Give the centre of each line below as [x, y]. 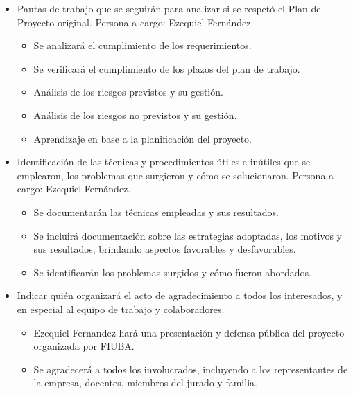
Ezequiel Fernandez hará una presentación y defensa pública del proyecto [189, 332]
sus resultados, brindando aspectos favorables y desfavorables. [165, 249]
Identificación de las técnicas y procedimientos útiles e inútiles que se [164, 162]
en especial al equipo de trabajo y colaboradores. [121, 308]
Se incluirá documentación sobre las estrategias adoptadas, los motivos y [188, 235]
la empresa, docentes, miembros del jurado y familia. [145, 383]
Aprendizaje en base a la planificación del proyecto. [143, 138]
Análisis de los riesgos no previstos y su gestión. [135, 115]
